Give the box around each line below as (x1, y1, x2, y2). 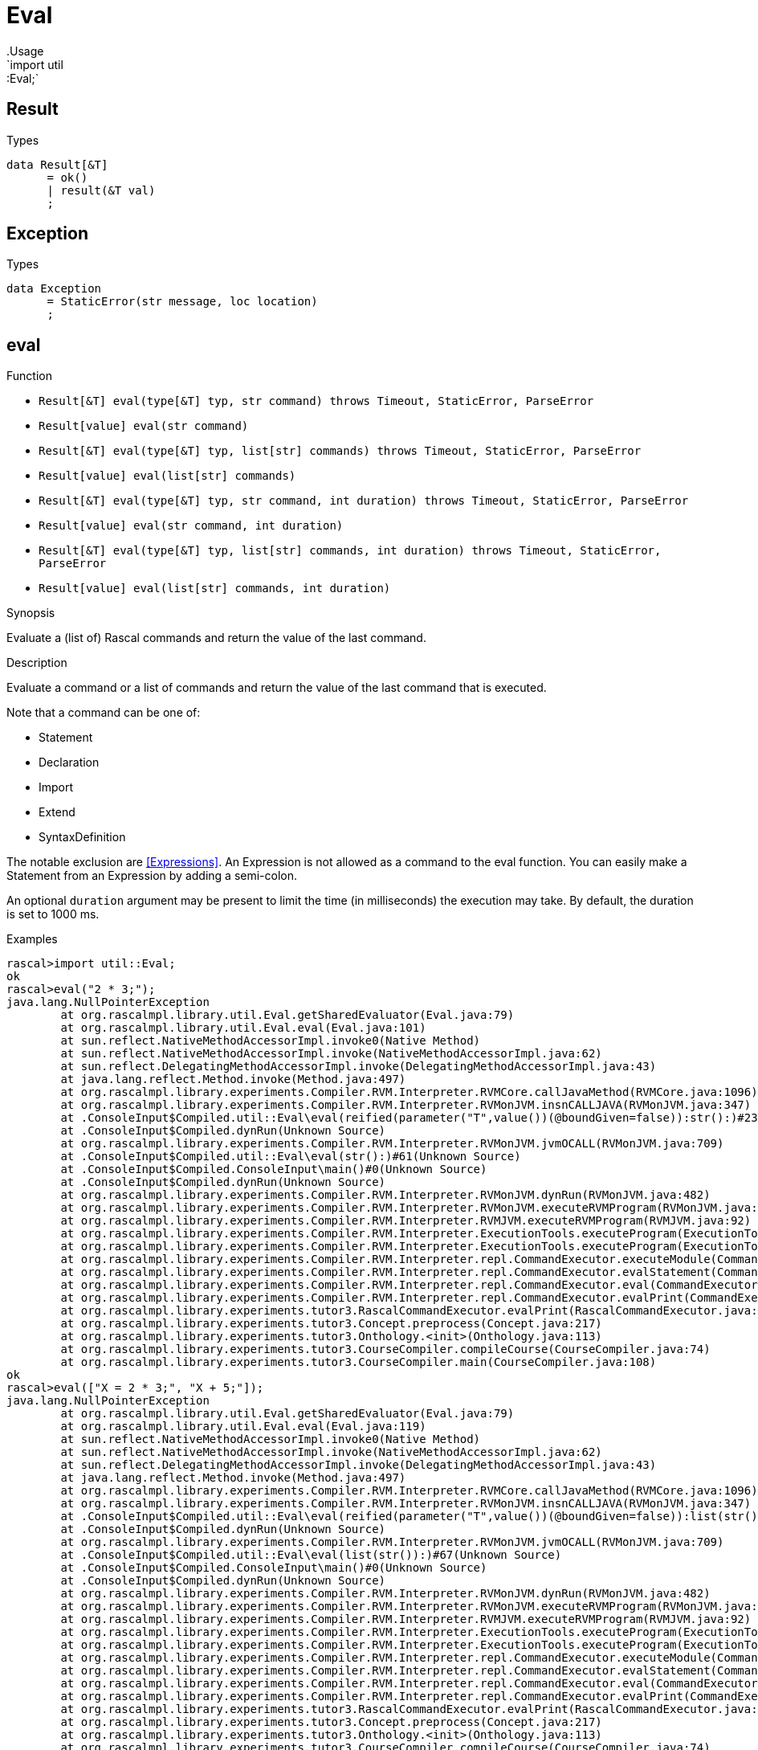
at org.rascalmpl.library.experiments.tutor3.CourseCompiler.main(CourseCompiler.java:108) (60, 1355, 657, 1369)
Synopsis (6, 606, 55, 620)
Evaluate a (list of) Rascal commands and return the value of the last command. (6, 631, 426, 645)
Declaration (39, 755, 100, 770)
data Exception (6, 282, 102, 296)
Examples (6, 932, 58, 947)
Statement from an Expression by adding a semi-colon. (6, 869, 298, 883)
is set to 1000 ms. (6, 907, 100, 922)
